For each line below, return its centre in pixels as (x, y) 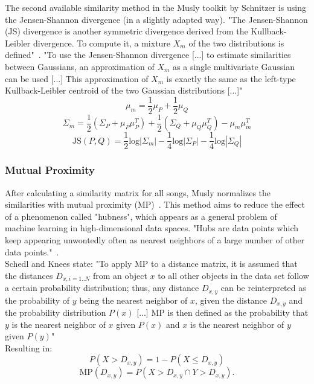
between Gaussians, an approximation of (80, 66)
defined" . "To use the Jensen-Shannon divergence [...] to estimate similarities (148, 55)
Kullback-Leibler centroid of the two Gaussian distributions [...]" (124, 90)
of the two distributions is (236, 43)
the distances (29, 275)
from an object (120, 275)
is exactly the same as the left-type (231, 78)
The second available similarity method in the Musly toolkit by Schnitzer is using (156, 7)
